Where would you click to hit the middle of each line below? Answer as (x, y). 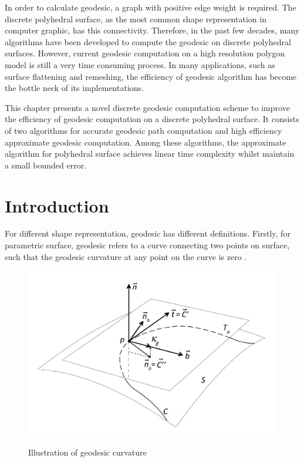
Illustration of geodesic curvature (87, 452)
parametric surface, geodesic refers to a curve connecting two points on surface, (147, 245)
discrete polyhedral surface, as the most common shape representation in (136, 18)
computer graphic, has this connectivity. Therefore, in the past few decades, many (152, 30)
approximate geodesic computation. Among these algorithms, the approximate (146, 142)
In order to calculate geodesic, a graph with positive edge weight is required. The (151, 7)
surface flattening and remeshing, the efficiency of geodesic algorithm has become (151, 76)
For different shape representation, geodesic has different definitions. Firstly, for (148, 233)
